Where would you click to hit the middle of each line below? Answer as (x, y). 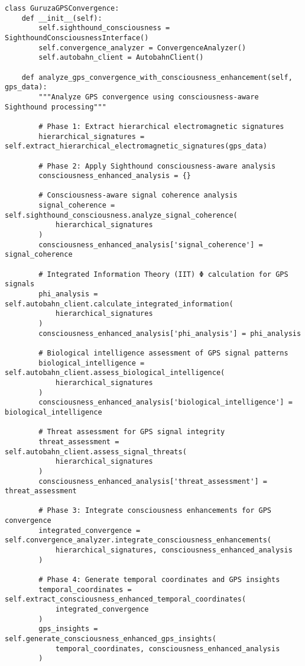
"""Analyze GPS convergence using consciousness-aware (149, 97)
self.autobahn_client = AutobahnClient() (121, 58)
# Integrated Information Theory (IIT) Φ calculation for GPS (163, 274)
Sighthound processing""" (56, 107)
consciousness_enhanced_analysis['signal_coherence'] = (151, 245)
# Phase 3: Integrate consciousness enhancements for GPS (155, 511)
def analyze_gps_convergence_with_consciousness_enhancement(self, (157, 77)
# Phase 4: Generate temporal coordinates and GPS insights (159, 580)
